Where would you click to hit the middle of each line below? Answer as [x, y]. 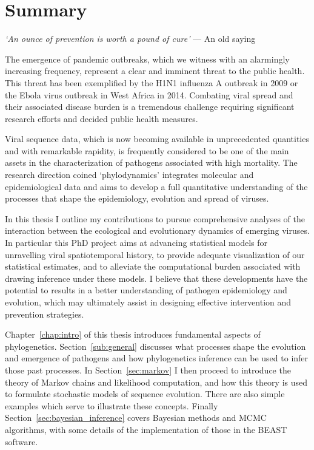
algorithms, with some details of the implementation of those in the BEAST [146, 429]
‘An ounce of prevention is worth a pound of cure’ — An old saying [130, 39]
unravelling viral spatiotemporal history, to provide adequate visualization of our [155, 254]
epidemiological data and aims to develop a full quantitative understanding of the [156, 186]
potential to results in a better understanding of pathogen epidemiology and [146, 290]
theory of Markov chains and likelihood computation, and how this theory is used [156, 382]
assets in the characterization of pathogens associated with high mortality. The [151, 162]
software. [22, 441]
